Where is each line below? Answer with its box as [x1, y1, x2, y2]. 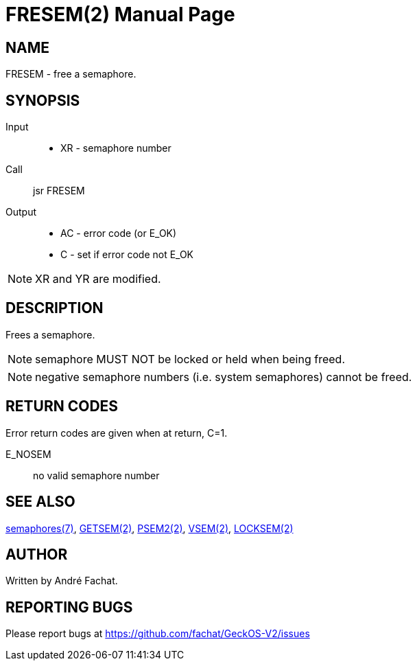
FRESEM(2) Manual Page [5, 3, 235, 26]
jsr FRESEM [33, 185, 85, 197]
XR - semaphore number [60, 142, 171, 154]
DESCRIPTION [5, 299, 104, 317]
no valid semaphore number [33, 469, 160, 481]
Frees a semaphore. [5, 328, 95, 341]
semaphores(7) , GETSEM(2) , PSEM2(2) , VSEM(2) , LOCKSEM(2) [5, 522, 294, 534]
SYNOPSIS [5, 91, 80, 109]
